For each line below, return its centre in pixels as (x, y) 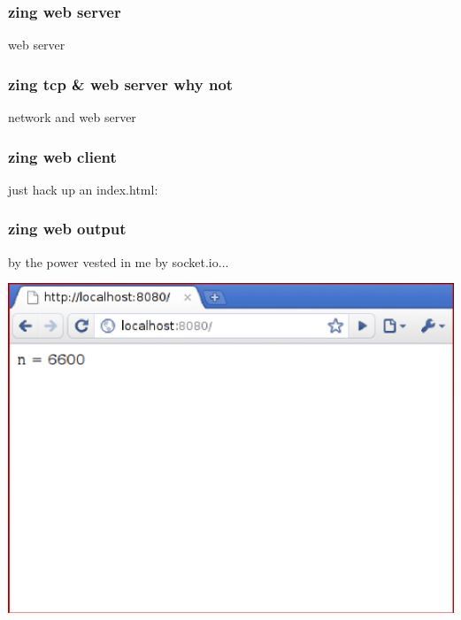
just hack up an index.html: (83, 189)
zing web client (62, 156)
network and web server (72, 117)
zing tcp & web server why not (121, 84)
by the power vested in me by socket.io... (119, 261)
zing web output (67, 229)
